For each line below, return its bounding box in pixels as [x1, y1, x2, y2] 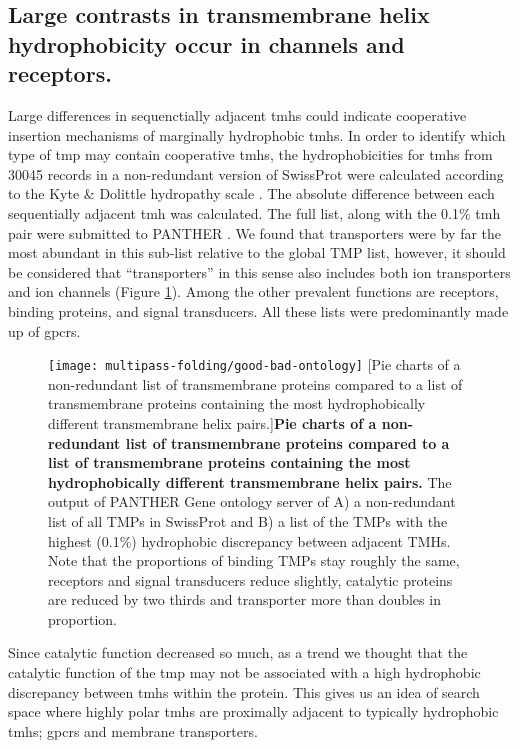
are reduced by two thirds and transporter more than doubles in [48, 589, 441, 610]
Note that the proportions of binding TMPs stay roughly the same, [48, 550, 460, 571]
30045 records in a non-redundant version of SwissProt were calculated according [8, 163, 504, 184]
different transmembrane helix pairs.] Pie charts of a [48, 412, 377, 433]
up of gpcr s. [8, 320, 81, 341]
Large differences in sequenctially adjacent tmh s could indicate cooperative [8, 104, 467, 125]
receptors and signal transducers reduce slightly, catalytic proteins [48, 569, 453, 590]
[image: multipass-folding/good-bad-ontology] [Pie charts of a [48, 354, 461, 375]
